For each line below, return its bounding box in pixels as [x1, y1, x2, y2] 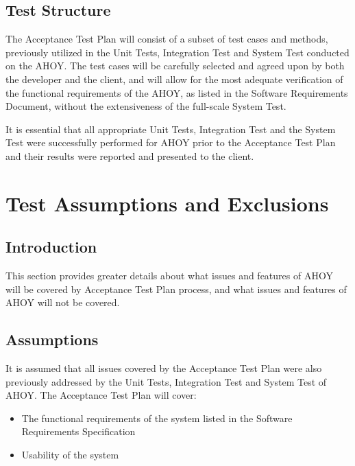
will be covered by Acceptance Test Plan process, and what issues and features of [5, 281, 347, 296]
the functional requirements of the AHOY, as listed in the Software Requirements [5, 85, 348, 100]
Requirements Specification [21, 424, 136, 439]
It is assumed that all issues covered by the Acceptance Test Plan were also [5, 361, 322, 375]
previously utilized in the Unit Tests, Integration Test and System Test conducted [5, 45, 350, 59]
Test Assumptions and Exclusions [5, 189, 329, 217]
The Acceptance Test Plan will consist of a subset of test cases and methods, [5, 32, 328, 46]
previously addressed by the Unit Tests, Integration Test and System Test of [5, 374, 327, 388]
